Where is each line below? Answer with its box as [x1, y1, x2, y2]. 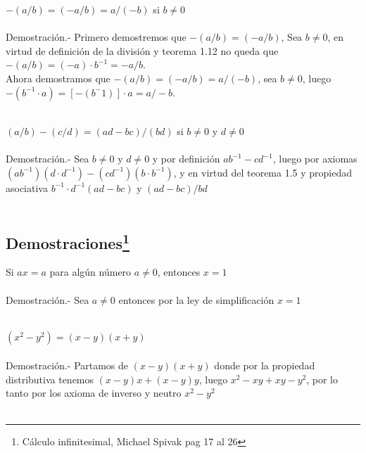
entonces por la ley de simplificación [118, 292, 274, 307]
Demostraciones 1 [6, 229, 130, 253]
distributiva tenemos [6, 371, 94, 386]
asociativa [6, 180, 48, 195]
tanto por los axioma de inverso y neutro [6, 385, 182, 400]
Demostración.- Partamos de [6, 358, 129, 373]
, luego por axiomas [272, 151, 358, 166]
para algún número [49, 264, 132, 279]
